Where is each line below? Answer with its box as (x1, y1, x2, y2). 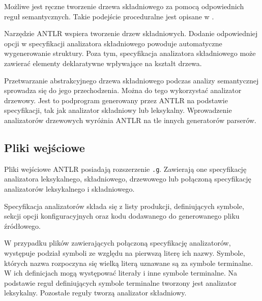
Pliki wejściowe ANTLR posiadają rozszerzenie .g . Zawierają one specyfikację (4, 163, 247, 174)
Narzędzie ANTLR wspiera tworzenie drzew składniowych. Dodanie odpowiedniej (4, 28, 258, 39)
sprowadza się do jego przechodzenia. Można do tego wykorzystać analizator (4, 85, 242, 96)
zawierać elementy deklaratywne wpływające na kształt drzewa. (4, 57, 202, 68)
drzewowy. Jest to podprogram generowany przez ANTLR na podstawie (4, 95, 228, 105)
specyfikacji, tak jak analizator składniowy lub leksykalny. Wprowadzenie (4, 105, 232, 115)
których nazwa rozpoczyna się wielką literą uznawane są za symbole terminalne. (4, 257, 253, 268)
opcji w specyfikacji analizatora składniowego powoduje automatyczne (4, 38, 222, 48)
